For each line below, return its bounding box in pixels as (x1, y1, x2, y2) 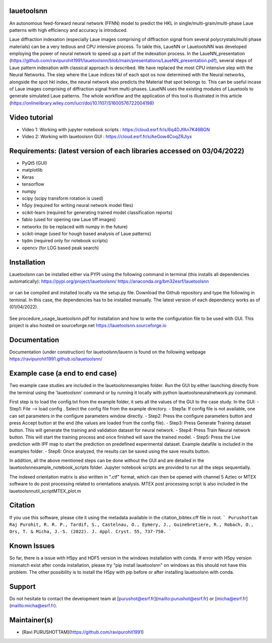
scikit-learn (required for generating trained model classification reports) (22, 209, 173, 216)
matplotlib (22, 167, 43, 173)
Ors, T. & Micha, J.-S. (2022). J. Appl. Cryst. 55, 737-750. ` (9, 529, 172, 534)
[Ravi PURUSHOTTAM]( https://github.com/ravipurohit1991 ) (22, 629, 144, 635)
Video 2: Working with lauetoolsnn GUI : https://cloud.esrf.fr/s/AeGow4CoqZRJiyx (22, 134, 192, 140)
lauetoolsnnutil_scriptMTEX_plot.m (9, 488, 82, 494)
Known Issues (9, 542, 55, 550)
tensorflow (22, 181, 45, 187)
